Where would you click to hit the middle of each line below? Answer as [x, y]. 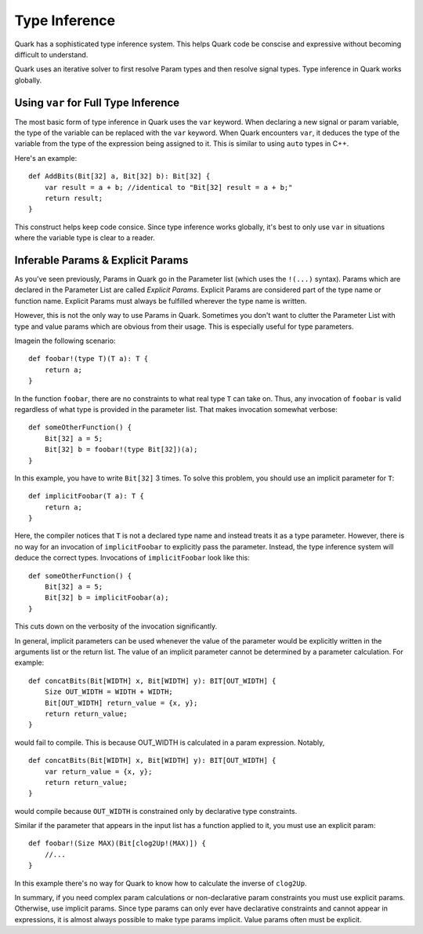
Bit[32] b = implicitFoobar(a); [107, 598]
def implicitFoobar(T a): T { [87, 496]
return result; [74, 198]
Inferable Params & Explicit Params [101, 260]
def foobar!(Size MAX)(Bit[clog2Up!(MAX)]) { [117, 843]
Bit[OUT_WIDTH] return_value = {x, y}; [121, 703]
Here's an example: [46, 158]
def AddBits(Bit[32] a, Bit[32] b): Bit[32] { [119, 176]
